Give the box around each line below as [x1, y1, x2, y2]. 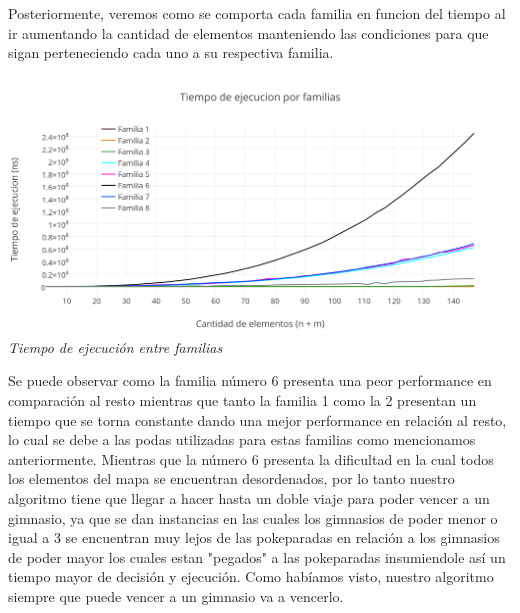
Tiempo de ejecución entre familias [8, 336, 223, 357]
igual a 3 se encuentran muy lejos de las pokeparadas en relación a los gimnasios [8, 527, 500, 548]
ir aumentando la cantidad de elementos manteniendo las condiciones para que [8, 22, 489, 43]
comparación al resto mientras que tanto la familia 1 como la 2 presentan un [8, 389, 477, 410]
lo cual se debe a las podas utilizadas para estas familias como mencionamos [8, 429, 476, 450]
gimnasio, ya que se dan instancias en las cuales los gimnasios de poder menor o [8, 507, 498, 528]
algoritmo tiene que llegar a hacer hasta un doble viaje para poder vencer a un [8, 487, 490, 508]
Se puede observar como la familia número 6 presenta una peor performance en [8, 370, 492, 391]
